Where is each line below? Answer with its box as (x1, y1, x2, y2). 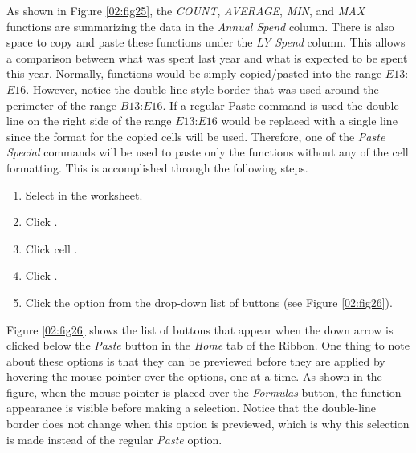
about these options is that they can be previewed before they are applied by (6, 352, 385, 369)
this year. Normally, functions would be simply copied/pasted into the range (6, 65, 382, 82)
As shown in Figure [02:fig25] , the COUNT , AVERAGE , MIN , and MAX (6, 2, 365, 18)
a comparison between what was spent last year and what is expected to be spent (6, 49, 408, 66)
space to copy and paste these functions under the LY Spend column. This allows (6, 34, 406, 51)
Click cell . (25, 240, 78, 257)
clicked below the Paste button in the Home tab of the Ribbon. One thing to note (6, 337, 410, 354)
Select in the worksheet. (25, 186, 143, 203)
